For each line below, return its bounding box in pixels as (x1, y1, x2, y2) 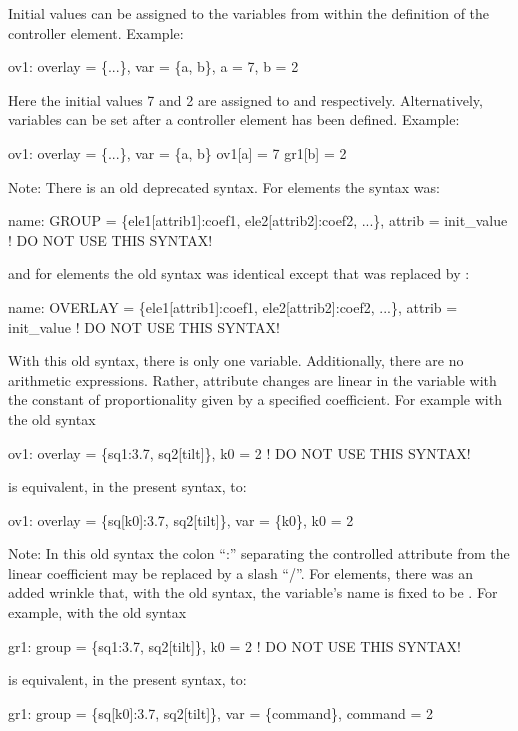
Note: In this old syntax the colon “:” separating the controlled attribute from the (8, 543, 510, 564)
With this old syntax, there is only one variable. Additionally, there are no (8, 350, 464, 371)
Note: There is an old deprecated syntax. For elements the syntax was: (8, 176, 440, 197)
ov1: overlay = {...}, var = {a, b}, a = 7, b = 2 (8, 56, 299, 77)
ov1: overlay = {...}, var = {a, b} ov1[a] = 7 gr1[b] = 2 (8, 142, 347, 163)
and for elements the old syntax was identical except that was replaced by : (8, 263, 470, 284)
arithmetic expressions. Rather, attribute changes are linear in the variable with (8, 369, 497, 390)
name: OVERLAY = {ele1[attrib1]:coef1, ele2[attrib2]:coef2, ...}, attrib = (8, 296, 458, 317)
